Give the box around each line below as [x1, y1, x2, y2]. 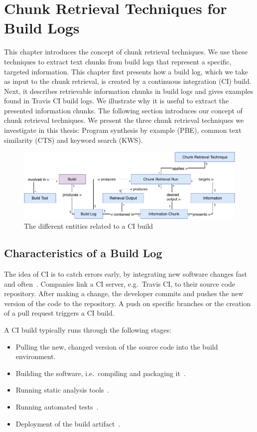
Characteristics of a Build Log [4, 245, 162, 261]
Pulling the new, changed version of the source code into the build [15, 341, 218, 352]
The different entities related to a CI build [24, 221, 153, 231]
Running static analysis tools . [15, 385, 110, 395]
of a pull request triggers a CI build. [4, 308, 115, 318]
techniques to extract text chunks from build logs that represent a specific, [4, 56, 232, 66]
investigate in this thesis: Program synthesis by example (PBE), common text [4, 125, 242, 135]
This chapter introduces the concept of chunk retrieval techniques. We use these [4, 46, 248, 57]
